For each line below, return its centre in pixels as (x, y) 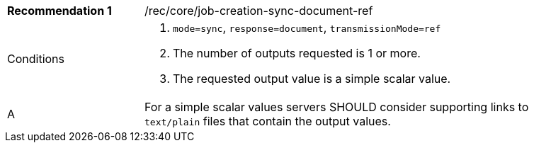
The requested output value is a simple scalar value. (312, 79)
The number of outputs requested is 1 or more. (297, 53)
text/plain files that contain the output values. (268, 121)
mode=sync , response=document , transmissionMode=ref (307, 28)
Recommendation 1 (59, 11)
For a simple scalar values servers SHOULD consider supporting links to (337, 107)
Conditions (36, 59)
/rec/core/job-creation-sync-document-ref (259, 11)
